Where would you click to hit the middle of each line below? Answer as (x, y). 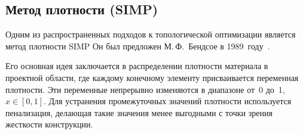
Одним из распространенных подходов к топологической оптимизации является (151, 34)
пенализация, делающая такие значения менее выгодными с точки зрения (139, 112)
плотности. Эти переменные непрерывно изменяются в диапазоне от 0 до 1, (145, 89)
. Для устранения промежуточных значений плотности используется (168, 101)
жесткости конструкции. (49, 124)
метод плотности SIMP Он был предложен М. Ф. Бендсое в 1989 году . (138, 46)
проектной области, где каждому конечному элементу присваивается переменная (152, 77)
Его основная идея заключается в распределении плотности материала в (137, 66)
